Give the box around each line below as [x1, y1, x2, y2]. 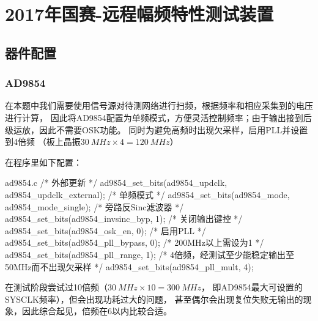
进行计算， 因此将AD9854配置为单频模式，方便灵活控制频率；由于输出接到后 [5, 111, 312, 124]
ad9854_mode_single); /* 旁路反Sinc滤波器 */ [5, 200, 184, 213]
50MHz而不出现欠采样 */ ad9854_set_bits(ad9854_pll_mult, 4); [5, 260, 254, 273]
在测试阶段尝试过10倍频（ [5, 281, 108, 293]
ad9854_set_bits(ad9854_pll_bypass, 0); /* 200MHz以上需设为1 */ [5, 236, 264, 249]
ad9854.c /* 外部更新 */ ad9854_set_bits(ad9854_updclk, [5, 176, 227, 189]
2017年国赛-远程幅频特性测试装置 [5, 1, 274, 26]
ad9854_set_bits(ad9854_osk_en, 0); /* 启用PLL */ [5, 224, 206, 237]
